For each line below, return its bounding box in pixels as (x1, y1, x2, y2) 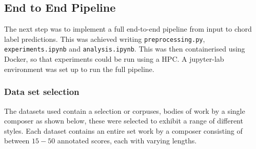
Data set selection (4, 85, 80, 98)
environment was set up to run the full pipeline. (4, 63, 154, 74)
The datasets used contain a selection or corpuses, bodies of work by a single (4, 105, 245, 116)
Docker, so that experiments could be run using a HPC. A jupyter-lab (4, 54, 224, 64)
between (4, 135, 30, 146)
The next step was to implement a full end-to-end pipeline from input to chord (4, 23, 252, 34)
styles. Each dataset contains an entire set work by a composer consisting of (4, 125, 243, 136)
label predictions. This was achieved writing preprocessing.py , (4, 33, 205, 44)
